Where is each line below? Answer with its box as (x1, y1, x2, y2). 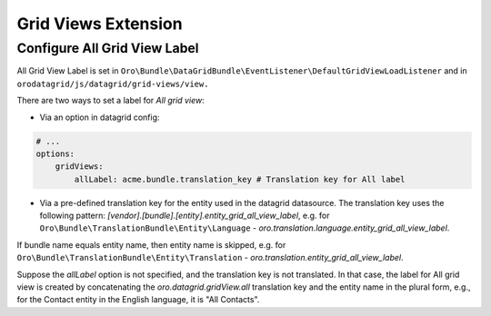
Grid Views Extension (16, 14, 183, 34)
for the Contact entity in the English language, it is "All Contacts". (16, 294, 260, 305)
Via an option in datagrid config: (39, 112, 160, 123)
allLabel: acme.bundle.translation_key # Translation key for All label (74, 173, 406, 184)
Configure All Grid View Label (16, 40, 199, 56)
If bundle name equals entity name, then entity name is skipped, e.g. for (16, 239, 286, 250)
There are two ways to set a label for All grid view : (16, 95, 205, 106)
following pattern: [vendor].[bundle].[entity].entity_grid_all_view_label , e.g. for (39, 210, 330, 222)
